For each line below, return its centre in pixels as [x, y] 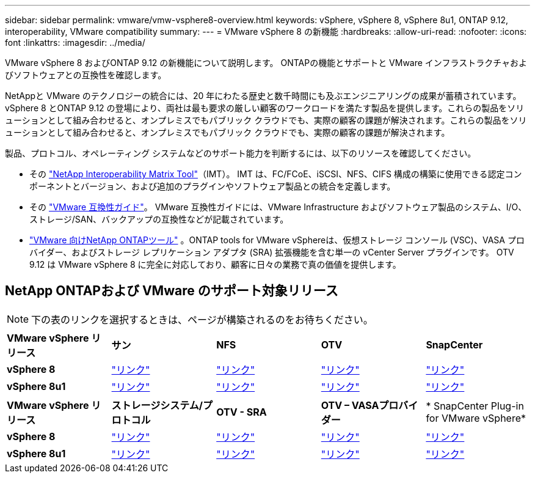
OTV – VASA [350, 405]
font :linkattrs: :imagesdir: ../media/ [75, 42]
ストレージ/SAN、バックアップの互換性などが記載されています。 [159, 219]
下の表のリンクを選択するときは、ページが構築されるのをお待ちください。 [202, 319]
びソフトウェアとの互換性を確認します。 [86, 75]
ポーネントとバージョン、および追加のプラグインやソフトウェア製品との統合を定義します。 [213, 186]
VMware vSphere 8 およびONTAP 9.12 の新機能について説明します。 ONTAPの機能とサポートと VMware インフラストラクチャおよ [266, 63]
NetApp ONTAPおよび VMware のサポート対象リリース [172, 291]
